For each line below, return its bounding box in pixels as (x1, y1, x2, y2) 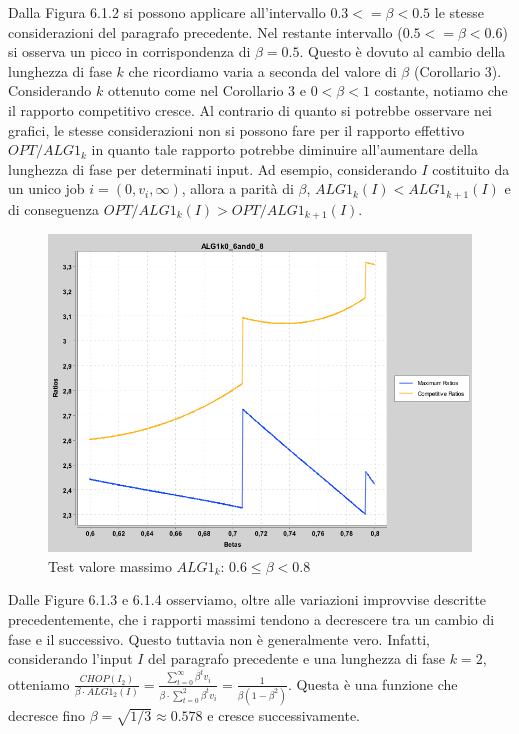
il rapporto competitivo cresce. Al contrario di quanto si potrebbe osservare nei (8, 99, 493, 120)
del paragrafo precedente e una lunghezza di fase (148, 648, 446, 669)
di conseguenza (8, 198, 100, 219)
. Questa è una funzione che (287, 673, 458, 694)
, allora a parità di (181, 178, 294, 199)
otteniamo (8, 673, 70, 694)
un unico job (8, 178, 85, 199)
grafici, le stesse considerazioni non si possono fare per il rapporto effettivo (8, 119, 465, 140)
